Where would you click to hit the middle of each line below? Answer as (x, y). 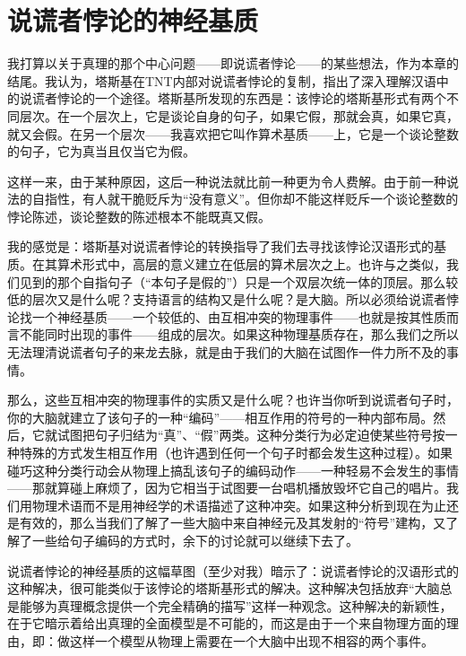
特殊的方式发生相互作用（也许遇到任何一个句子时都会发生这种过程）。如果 (236, 452)
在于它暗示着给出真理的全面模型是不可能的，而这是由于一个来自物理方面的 (227, 623)
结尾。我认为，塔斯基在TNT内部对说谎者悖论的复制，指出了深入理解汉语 (222, 80)
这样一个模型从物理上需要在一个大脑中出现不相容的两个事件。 (251, 640)
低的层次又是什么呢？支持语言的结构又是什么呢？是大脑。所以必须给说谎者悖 (233, 299)
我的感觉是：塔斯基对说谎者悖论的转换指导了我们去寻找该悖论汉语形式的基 (227, 246)
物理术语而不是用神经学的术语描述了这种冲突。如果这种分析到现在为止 (239, 505)
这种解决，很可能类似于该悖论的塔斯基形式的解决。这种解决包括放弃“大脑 (224, 588)
